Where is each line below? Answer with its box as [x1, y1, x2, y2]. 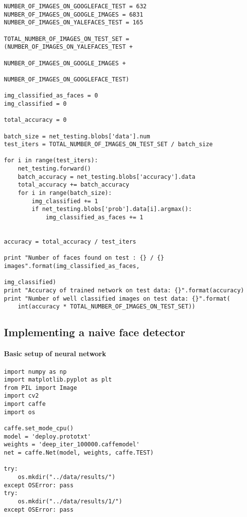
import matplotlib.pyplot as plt [4, 376, 112, 383]
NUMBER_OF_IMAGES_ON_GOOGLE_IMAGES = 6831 [4, 11, 143, 18]
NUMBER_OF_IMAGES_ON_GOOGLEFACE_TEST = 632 [4, 3, 147, 10]
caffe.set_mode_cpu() [4, 425, 74, 432]
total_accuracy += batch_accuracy [18, 181, 129, 189]
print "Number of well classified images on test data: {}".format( [4, 295, 230, 302]
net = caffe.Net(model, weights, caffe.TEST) [4, 449, 154, 457]
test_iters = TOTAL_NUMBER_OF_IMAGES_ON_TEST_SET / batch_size [4, 141, 213, 148]
